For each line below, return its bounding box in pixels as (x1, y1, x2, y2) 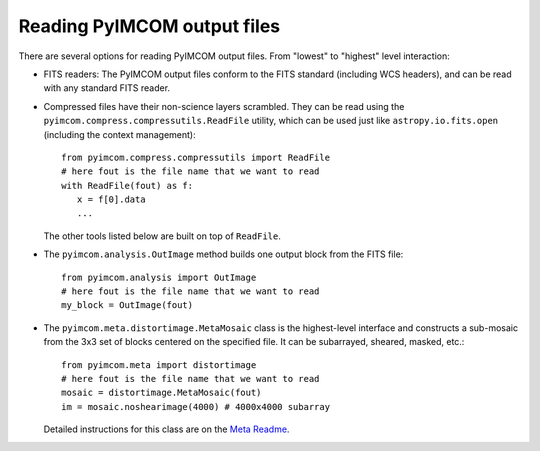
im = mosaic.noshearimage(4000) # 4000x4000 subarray (61, 401, 330, 412)
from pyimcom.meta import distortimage (61, 359, 257, 370)
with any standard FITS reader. (43, 82, 170, 94)
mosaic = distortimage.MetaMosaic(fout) (61, 387, 262, 399)
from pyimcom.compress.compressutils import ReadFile (61, 151, 330, 163)
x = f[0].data (76, 194, 146, 205)
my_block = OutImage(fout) (61, 300, 194, 311)
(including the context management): (43, 128, 196, 140)
